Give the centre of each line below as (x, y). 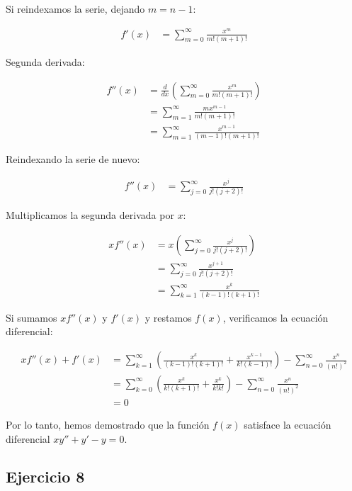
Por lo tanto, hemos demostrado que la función (108, 424)
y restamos (168, 317)
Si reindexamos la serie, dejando (75, 9)
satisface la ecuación (288, 424)
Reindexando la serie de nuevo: (73, 159)
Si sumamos (32, 317)
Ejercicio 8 (45, 476)
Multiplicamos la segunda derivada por (90, 215)
